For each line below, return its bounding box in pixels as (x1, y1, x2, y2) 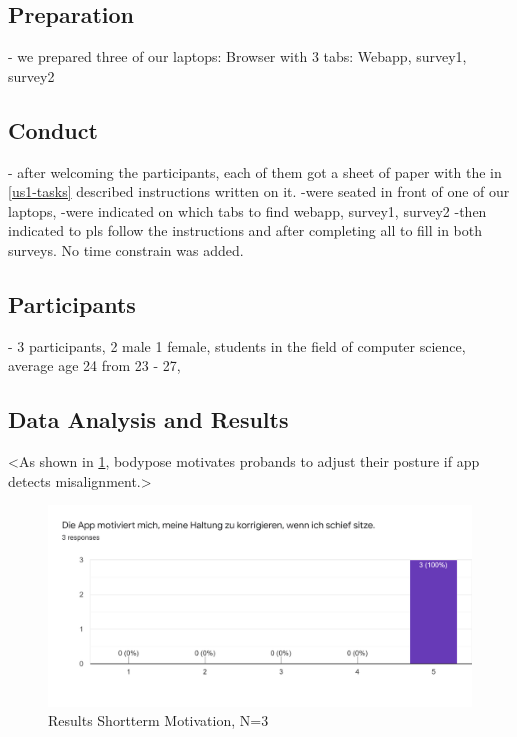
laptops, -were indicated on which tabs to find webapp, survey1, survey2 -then (8, 200, 487, 221)
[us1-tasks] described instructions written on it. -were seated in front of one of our (8, 181, 510, 202)
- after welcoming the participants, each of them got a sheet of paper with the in (8, 161, 502, 182)
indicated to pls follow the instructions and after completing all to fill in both (8, 220, 483, 241)
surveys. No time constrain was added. (8, 239, 244, 260)
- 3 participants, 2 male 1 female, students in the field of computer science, (8, 335, 466, 356)
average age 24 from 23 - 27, (8, 355, 181, 376)
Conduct (8, 114, 98, 145)
